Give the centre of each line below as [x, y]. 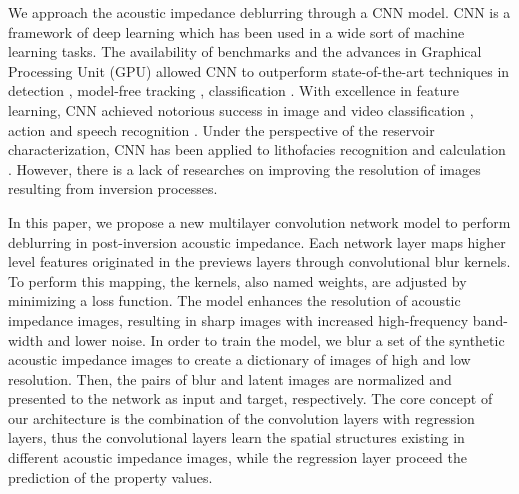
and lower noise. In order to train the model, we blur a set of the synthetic [276, 339]
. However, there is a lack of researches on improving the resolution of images [244, 168]
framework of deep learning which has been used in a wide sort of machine [236, 31]
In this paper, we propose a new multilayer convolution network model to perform [259, 221]
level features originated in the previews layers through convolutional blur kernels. [259, 261]
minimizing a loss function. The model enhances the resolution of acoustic [234, 300]
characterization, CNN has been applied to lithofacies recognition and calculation [257, 149]
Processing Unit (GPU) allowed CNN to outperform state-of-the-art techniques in [259, 70]
